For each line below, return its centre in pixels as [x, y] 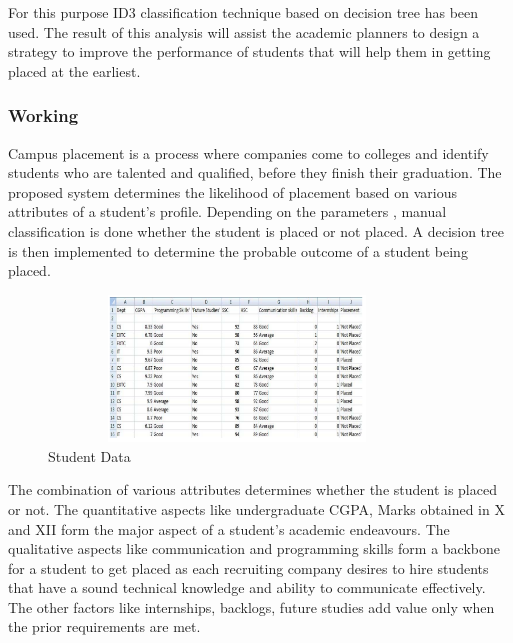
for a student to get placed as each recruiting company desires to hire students [248, 567]
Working [43, 115]
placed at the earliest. [74, 70]
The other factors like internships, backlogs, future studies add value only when [251, 606]
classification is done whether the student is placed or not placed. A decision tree [256, 230]
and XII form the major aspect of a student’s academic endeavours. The [229, 528]
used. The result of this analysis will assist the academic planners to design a [244, 31]
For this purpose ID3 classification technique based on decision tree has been [243, 12]
